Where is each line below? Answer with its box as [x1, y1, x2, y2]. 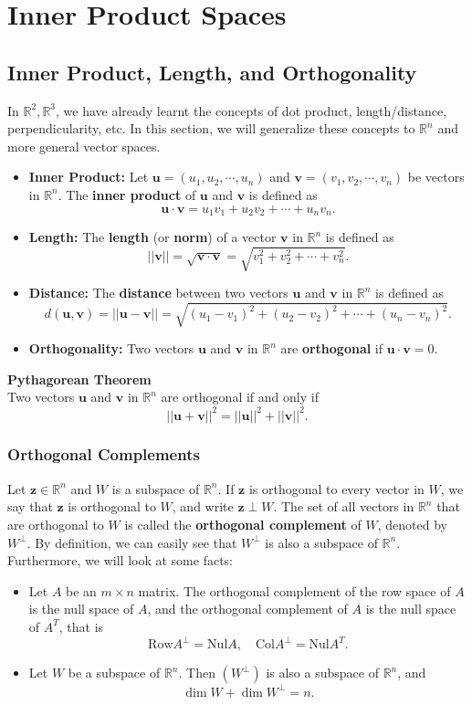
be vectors [407, 167, 465, 186]
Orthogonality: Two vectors [28, 339, 194, 358]
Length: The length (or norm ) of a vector [28, 227, 277, 246]
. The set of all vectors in [273, 497, 414, 516]
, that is [58, 616, 104, 636]
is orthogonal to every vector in [248, 479, 425, 498]
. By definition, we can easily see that [26, 532, 237, 552]
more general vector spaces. [7, 136, 161, 155]
